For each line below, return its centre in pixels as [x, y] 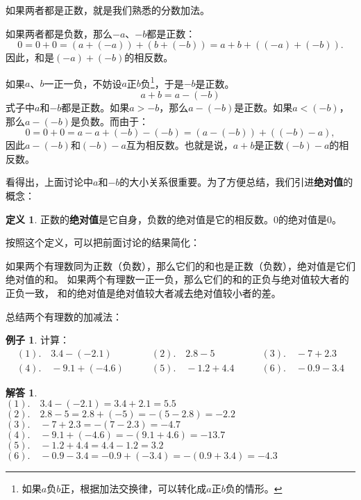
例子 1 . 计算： [37, 340]
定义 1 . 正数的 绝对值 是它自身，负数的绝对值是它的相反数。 [140, 219]
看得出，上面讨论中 [49, 182]
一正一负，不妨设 [83, 83]
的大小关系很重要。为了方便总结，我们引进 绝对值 [232, 182]
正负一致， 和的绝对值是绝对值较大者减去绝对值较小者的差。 [143, 292]
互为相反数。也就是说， [179, 145]
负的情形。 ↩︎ [254, 489]
